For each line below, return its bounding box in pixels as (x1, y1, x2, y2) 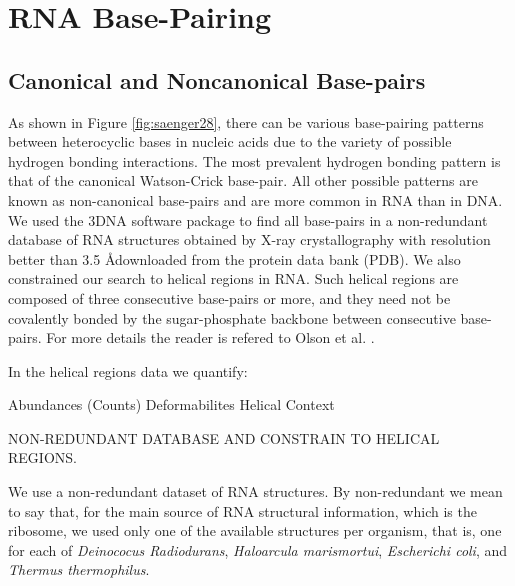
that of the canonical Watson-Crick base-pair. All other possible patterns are (8, 170, 478, 191)
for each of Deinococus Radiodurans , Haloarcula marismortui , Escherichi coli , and (8, 539, 508, 560)
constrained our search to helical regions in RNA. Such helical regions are (8, 268, 459, 289)
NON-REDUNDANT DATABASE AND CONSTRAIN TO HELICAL (8, 427, 440, 448)
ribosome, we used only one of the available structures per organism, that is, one (8, 520, 502, 541)
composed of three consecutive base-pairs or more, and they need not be (8, 287, 451, 308)
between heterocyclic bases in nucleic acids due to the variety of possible (8, 131, 452, 152)
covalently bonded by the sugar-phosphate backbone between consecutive (8, 307, 456, 328)
